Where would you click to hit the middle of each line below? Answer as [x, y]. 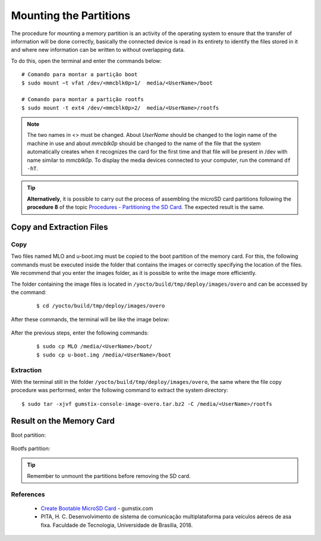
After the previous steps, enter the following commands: [80, 333]
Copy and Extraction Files [59, 227]
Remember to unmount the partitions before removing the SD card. [109, 476]
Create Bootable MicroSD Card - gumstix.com [97, 508]
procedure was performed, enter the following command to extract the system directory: [119, 390]
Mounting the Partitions [71, 15]
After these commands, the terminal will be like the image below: [90, 319]
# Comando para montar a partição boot [80, 75]
